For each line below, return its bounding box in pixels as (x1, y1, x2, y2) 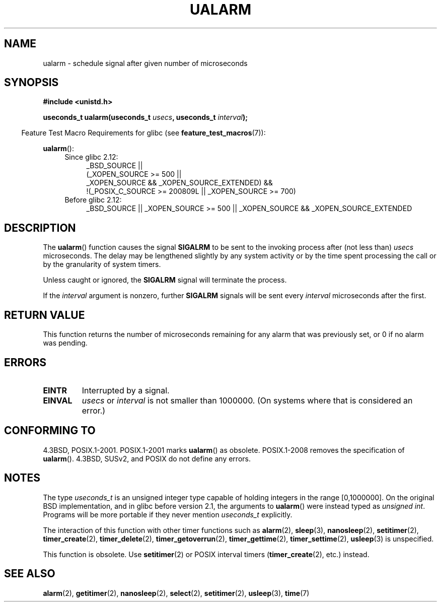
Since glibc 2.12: (64, 153, 118, 162)
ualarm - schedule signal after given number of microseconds (43, 58, 248, 68)
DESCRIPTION (4, 221, 76, 234)
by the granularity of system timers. (43, 260, 161, 269)
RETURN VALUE (4, 308, 85, 321)
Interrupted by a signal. (82, 385, 170, 395)
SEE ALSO (4, 567, 55, 580)
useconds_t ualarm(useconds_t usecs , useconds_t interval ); (43, 113, 248, 122)
